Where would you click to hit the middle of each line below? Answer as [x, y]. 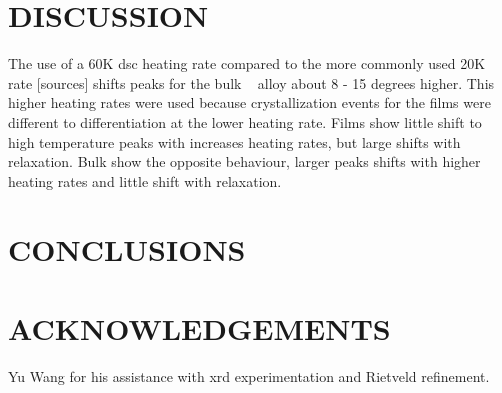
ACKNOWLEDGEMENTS [199, 327]
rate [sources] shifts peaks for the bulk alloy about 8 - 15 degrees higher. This [251, 82]
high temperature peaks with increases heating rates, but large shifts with [234, 141]
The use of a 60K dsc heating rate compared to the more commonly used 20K [247, 63]
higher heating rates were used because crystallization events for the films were [249, 102]
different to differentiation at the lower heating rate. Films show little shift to [245, 121]
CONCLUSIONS [127, 249]
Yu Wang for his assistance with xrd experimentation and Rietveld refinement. [249, 375]
